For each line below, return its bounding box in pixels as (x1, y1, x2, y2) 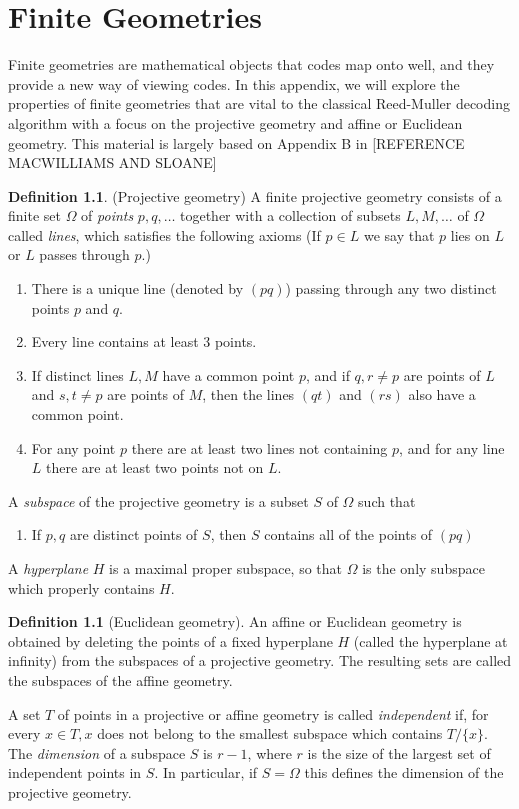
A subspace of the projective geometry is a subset (8, 490, 309, 511)
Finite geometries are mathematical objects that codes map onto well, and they (8, 54, 495, 75)
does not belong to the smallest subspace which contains (97, 723, 443, 744)
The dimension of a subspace (8, 742, 186, 763)
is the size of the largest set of (307, 742, 491, 763)
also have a (408, 384, 476, 405)
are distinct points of (69, 524, 198, 545)
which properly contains (8, 577, 155, 598)
